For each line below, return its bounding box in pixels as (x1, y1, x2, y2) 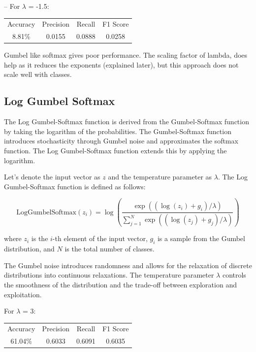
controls (222, 270, 246, 280)
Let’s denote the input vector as (4, 172, 100, 182)
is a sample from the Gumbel (157, 233, 245, 244)
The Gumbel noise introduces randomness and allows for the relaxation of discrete (4, 260, 252, 270)
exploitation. (4, 289, 42, 299)
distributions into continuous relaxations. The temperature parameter (4, 270, 214, 280)
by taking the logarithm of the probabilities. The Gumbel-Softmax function (4, 126, 231, 136)
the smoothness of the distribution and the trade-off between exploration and (4, 279, 237, 289)
